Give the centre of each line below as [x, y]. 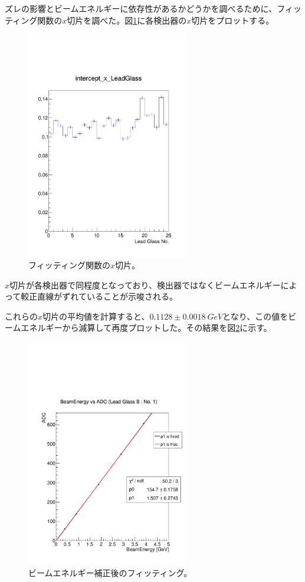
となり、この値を [255, 316]
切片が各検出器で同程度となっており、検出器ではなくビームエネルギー [145, 285]
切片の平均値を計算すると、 [96, 316]
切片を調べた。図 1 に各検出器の [127, 20]
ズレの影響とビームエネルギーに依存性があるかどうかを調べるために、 [141, 8]
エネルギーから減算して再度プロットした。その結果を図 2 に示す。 [146, 328]
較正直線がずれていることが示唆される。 [99, 296]
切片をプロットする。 [233, 20]
